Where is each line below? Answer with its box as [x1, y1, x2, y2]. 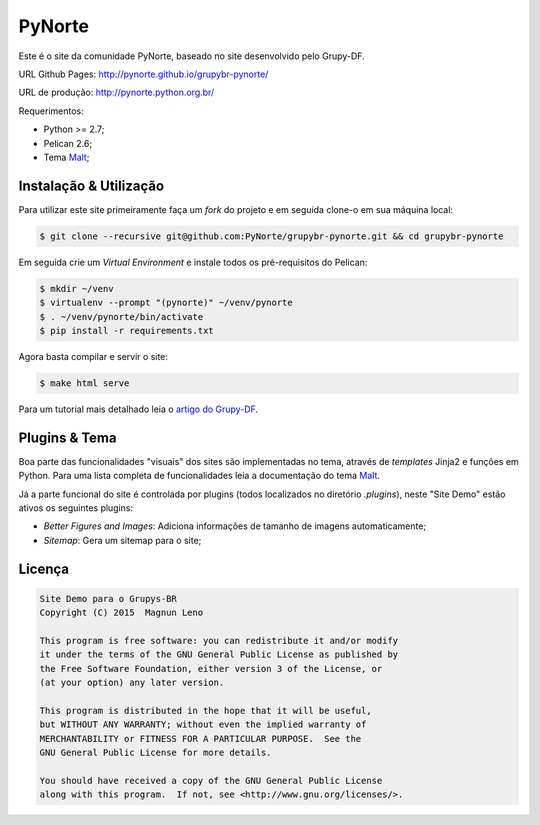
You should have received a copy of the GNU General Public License [39, 775, 383, 786]
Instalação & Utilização [18, 177, 165, 194]
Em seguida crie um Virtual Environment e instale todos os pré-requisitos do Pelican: [18, 256, 368, 268]
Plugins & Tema [18, 429, 117, 446]
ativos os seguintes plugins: [18, 501, 134, 514]
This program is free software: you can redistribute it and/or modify [39, 635, 399, 646]
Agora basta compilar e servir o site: [18, 350, 169, 362]
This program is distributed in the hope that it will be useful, [39, 705, 372, 716]
